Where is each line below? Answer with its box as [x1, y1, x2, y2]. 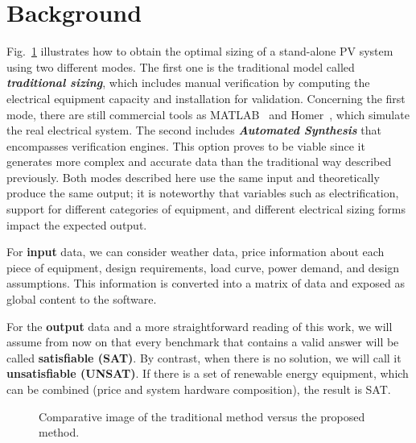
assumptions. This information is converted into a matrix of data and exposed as [6, 275, 405, 292]
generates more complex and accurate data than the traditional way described [6, 153, 392, 170]
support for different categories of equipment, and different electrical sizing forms [6, 201, 406, 217]
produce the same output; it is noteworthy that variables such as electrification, [6, 184, 399, 201]
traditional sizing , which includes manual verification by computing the [6, 74, 370, 91]
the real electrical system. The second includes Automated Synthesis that [6, 122, 381, 139]
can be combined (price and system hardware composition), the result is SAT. [6, 381, 391, 397]
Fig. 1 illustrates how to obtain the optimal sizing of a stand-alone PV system [6, 43, 393, 60]
